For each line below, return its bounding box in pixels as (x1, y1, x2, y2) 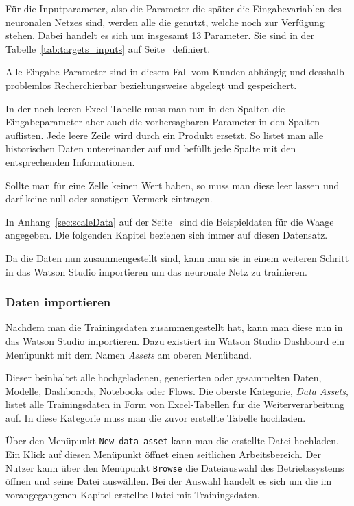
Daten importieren (5, 293, 111, 311)
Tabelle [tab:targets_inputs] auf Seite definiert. (5, 41, 211, 56)
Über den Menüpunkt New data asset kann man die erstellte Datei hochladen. (5, 433, 340, 448)
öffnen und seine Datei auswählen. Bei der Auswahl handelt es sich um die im (5, 474, 332, 488)
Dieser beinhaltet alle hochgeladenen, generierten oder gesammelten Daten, (5, 370, 322, 385)
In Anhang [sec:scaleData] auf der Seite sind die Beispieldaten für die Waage (5, 214, 334, 228)
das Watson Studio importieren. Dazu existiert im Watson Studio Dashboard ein (5, 333, 345, 348)
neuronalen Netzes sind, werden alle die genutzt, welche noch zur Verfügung (5, 14, 324, 29)
